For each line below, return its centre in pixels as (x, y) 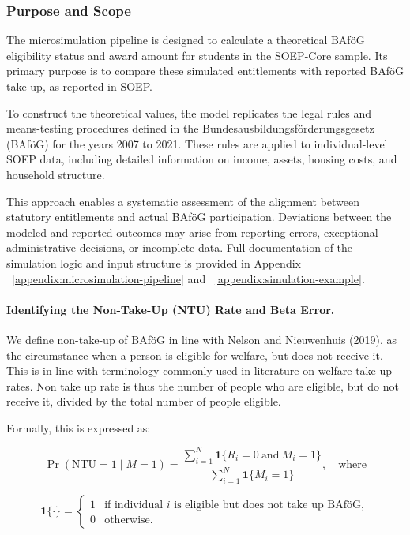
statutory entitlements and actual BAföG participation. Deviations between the (199, 217)
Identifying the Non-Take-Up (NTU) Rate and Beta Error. (171, 309)
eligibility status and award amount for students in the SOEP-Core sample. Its (197, 55)
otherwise (127, 520)
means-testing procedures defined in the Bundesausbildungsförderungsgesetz (190, 128)
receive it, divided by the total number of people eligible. (144, 401)
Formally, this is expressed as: (79, 427)
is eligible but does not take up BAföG (268, 505)
